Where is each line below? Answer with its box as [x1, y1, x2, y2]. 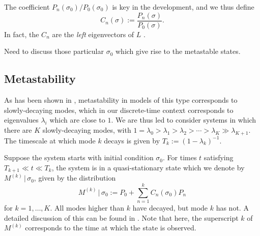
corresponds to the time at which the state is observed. [25, 222, 196, 233]
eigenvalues [4, 114, 39, 125]
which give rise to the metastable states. [115, 46, 241, 56]
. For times [163, 152, 197, 163]
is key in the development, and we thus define [112, 2, 254, 12]
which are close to [49, 114, 105, 125]
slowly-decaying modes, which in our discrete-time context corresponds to [4, 104, 234, 115]
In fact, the [4, 28, 39, 39]
